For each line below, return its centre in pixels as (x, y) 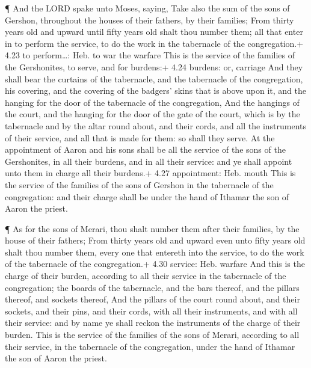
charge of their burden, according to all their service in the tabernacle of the (146, 276)
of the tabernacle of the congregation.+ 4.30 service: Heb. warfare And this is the (155, 264)
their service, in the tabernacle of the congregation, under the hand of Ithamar (150, 346)
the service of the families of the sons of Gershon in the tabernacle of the (139, 184)
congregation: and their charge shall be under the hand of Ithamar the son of (147, 196)
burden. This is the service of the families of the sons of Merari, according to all (152, 335)
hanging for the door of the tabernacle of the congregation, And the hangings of (152, 102)
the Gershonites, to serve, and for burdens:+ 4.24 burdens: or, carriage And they (154, 66)
